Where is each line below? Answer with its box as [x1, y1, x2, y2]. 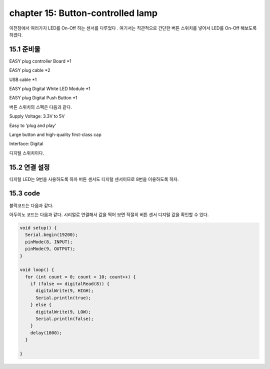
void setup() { [19, 225, 57, 230]
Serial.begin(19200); [25, 232, 78, 237]
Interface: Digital [9, 140, 43, 147]
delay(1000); [30, 330, 62, 335]
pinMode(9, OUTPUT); [25, 246, 75, 252]
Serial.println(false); [35, 316, 94, 322]
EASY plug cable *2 [9, 67, 50, 73]
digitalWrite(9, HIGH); [35, 288, 94, 293]
